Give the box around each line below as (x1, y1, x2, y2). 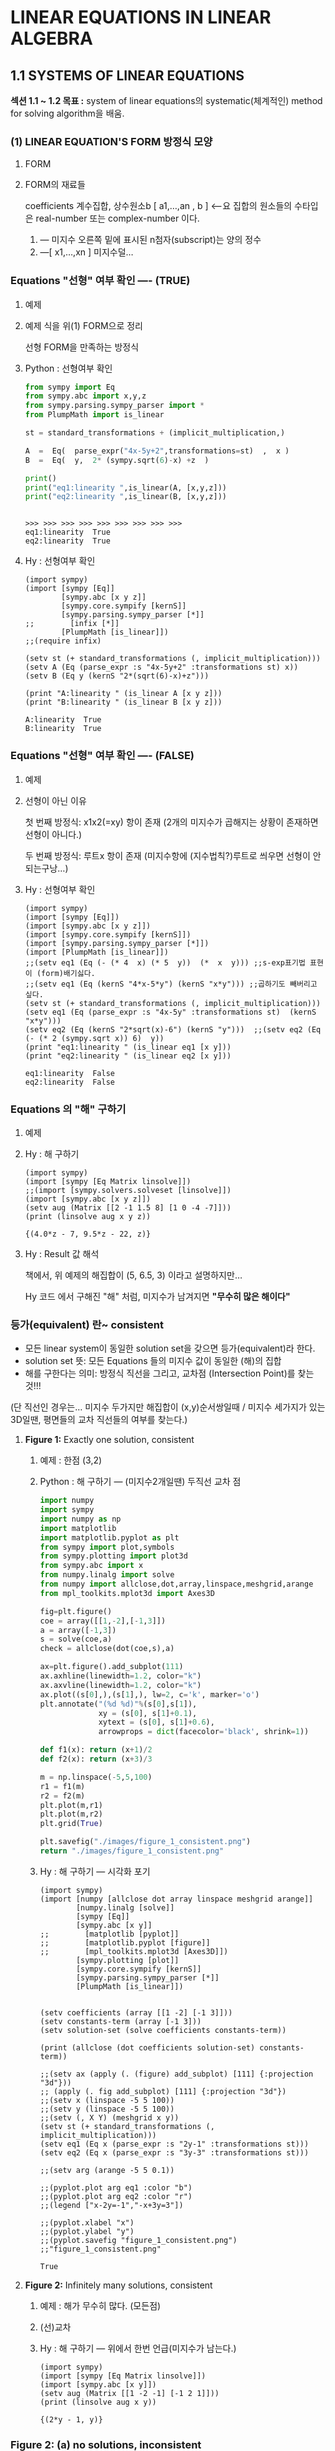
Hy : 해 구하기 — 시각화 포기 (39, 1865, 151, 1877)
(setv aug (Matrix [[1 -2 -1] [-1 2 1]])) (39, 2388, 220, 2398)
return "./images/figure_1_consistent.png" (39, 1846, 225, 1856)
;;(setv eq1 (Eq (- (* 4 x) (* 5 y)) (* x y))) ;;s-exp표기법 (24, 957, 306, 968)
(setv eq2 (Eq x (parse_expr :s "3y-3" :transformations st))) (39, 2147, 310, 2158)
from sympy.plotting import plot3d (39, 1551, 188, 1561)
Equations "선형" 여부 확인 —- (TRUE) (10, 274, 191, 288)
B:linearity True (24, 724, 102, 734)
